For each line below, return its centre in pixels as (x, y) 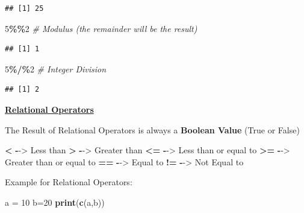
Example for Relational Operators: (69, 182)
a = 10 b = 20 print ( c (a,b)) (55, 202)
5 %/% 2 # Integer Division (56, 68)
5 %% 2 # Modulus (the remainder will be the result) (101, 28)
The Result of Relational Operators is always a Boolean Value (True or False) (152, 129)
